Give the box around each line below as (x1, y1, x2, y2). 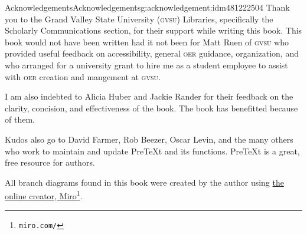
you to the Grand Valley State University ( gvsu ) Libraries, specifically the (5, 12, 273, 25)
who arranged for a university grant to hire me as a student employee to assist (5, 58, 288, 71)
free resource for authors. (5, 156, 95, 169)
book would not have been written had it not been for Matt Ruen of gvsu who (5, 35, 289, 48)
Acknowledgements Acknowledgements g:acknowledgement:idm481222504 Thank (5, 1, 290, 13)
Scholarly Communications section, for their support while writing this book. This (5, 24, 302, 37)
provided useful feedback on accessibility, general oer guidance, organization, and (5, 47, 299, 60)
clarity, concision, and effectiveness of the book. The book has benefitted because (5, 101, 298, 114)
